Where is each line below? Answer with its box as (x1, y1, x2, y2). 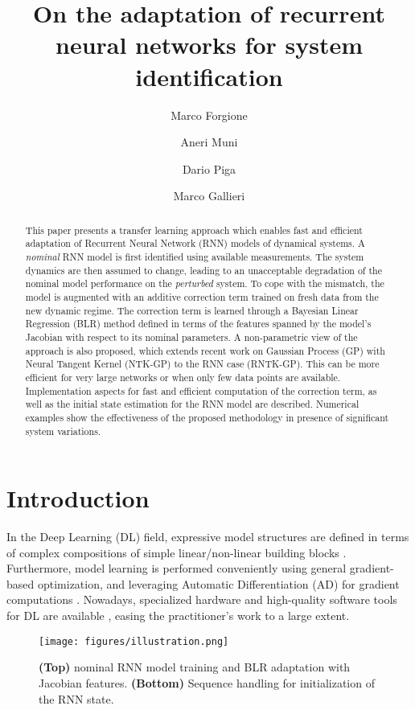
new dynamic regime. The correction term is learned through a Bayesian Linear (25, 303, 359, 317)
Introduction (6, 482, 150, 515)
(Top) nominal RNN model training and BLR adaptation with (39, 659, 351, 675)
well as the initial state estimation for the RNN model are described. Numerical (25, 397, 360, 411)
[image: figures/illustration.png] (39, 635, 229, 647)
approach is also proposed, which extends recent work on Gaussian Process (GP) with (25, 343, 385, 357)
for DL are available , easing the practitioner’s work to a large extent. (6, 607, 350, 624)
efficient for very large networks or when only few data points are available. (25, 370, 341, 384)
